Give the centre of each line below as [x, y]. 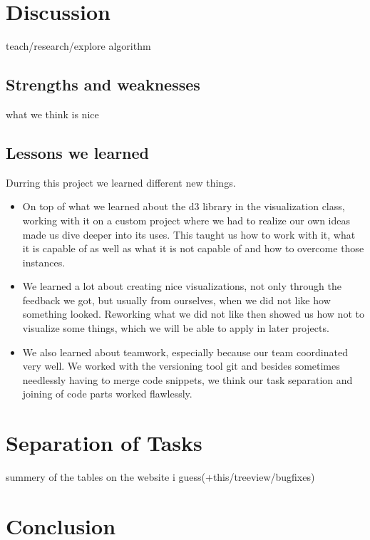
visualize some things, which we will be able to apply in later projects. [176, 328]
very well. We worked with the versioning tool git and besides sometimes [181, 366]
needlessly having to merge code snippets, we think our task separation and [187, 379]
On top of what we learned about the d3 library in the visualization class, [184, 206]
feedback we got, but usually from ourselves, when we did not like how [176, 300]
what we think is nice [52, 114]
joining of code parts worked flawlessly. [107, 394]
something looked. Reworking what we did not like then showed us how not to [193, 314]
